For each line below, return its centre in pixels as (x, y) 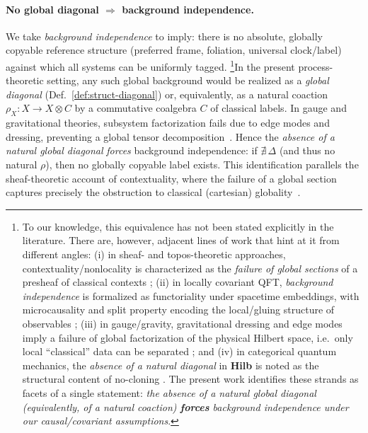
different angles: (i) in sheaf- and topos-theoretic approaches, (154, 254)
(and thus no (307, 150)
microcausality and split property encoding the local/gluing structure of (178, 310)
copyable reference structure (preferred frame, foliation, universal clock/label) (174, 50)
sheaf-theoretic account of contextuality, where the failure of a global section (171, 178)
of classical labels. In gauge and (278, 108)
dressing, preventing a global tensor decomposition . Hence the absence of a (170, 136)
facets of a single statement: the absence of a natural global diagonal (169, 392)
